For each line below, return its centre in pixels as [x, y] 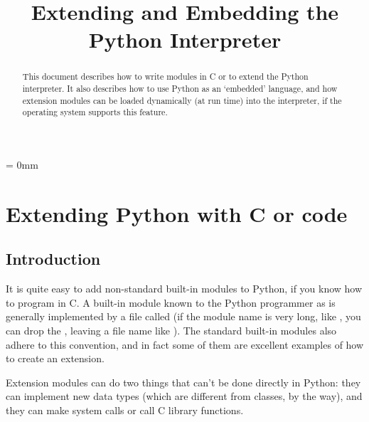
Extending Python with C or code [177, 213]
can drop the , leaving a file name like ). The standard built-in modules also [171, 330]
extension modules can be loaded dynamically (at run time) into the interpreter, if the [182, 100]
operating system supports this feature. [95, 112]
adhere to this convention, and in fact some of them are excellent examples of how [185, 344]
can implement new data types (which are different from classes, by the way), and [184, 396]
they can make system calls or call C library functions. [125, 410]
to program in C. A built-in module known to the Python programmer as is [171, 302]
